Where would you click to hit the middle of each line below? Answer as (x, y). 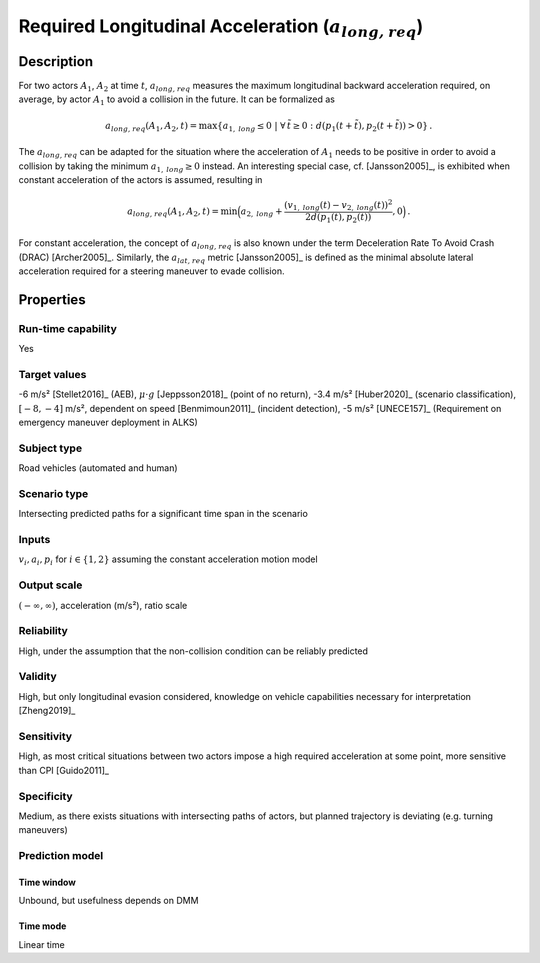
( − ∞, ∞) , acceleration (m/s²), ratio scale (103, 605)
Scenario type (53, 493)
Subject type (50, 448)
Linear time (41, 944)
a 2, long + (261, 212)
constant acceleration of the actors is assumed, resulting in (140, 179)
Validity (37, 677)
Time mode (42, 926)
